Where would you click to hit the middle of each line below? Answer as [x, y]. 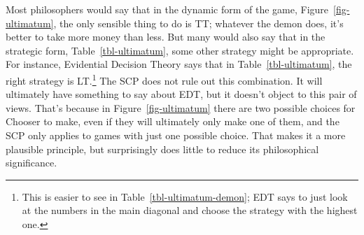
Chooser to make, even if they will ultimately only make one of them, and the [173, 121]
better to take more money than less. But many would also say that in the [166, 37]
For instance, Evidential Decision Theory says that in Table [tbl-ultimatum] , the [179, 64]
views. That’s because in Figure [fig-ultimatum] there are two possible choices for [181, 107]
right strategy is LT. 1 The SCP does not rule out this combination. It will [164, 79]
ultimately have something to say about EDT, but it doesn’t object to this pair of [181, 94]
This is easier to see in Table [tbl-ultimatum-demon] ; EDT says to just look [185, 196]
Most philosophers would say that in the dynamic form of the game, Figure [167, 9]
